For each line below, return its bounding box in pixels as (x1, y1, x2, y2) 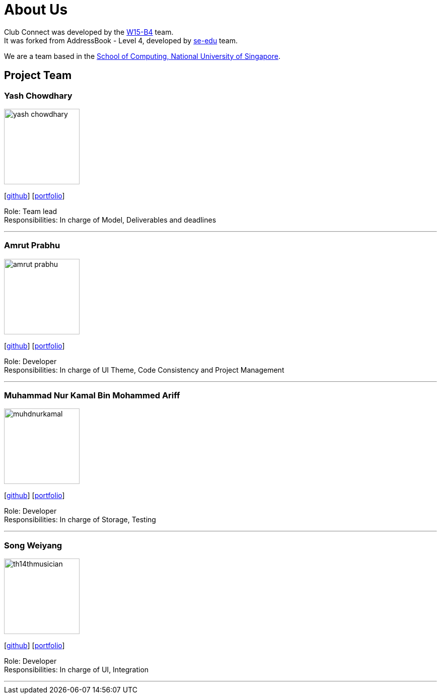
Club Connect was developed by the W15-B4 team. (4, 27, 174, 36)
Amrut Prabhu (4, 240, 60, 251)
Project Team (4, 69, 72, 82)
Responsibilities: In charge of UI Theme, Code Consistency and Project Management (4, 365, 284, 374)
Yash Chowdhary (4, 90, 72, 101)
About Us (4, 1, 68, 18)
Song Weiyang (4, 540, 62, 550)
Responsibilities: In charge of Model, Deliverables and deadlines (4, 215, 216, 224)
